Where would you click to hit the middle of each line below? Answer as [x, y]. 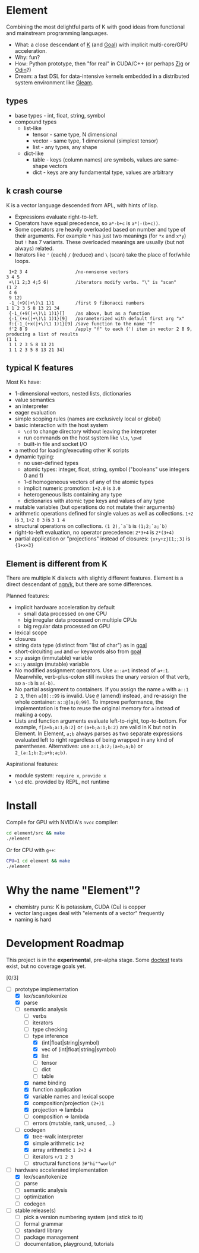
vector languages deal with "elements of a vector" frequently [89, 913]
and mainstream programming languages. [57, 33]
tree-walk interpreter [58, 1136]
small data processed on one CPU [65, 614]
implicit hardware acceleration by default [65, 607]
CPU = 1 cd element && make [38, 861]
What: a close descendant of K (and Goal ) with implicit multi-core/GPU [101, 45]
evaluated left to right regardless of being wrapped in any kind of [94, 740]
